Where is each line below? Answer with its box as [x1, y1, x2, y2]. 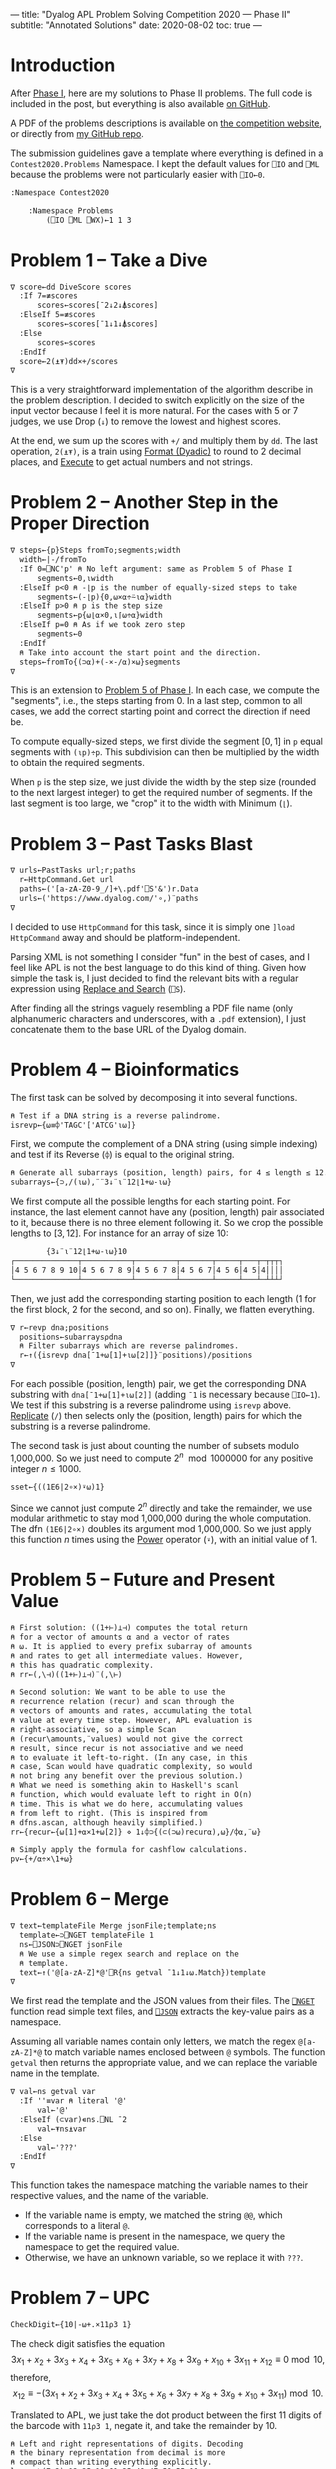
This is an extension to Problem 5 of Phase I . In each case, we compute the [10, 684, 320, 696]
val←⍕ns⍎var [36, 2124, 87, 2134]
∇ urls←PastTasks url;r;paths [10, 865, 137, 876]
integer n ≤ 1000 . [10, 1462, 82, 1474]
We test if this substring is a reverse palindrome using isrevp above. [10, 1399, 292, 1411]
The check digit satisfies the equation [10, 2337, 166, 2349]
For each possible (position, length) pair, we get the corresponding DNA [10, 1378, 307, 1390]
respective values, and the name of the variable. [10, 2190, 209, 2202]
